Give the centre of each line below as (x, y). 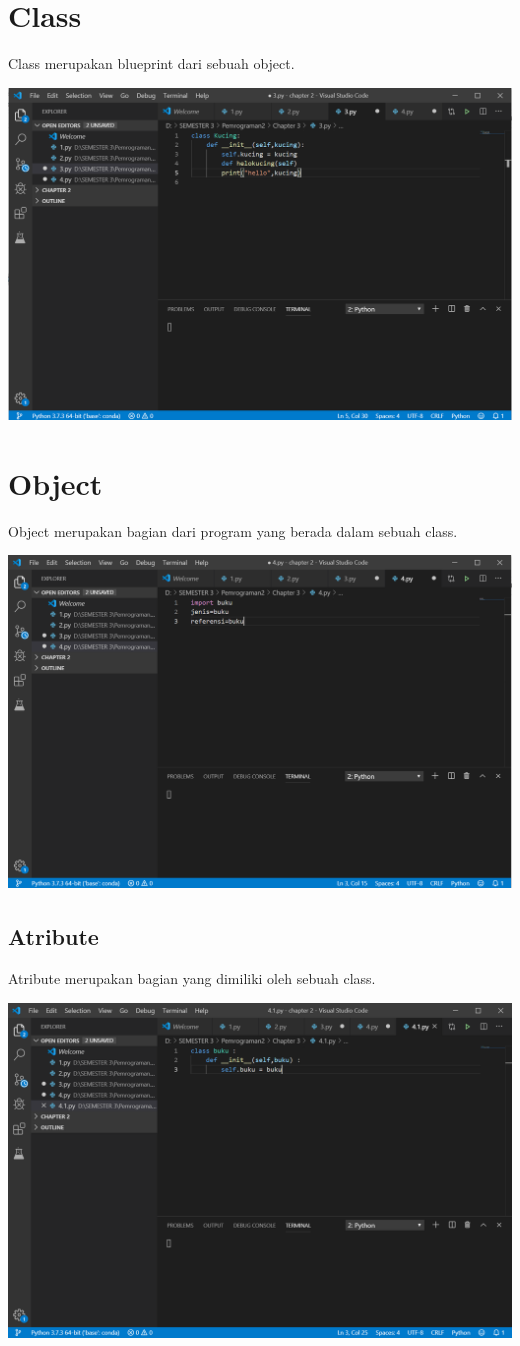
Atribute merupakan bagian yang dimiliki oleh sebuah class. (192, 978)
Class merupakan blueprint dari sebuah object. (151, 63)
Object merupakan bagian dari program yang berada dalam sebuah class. (233, 530)
